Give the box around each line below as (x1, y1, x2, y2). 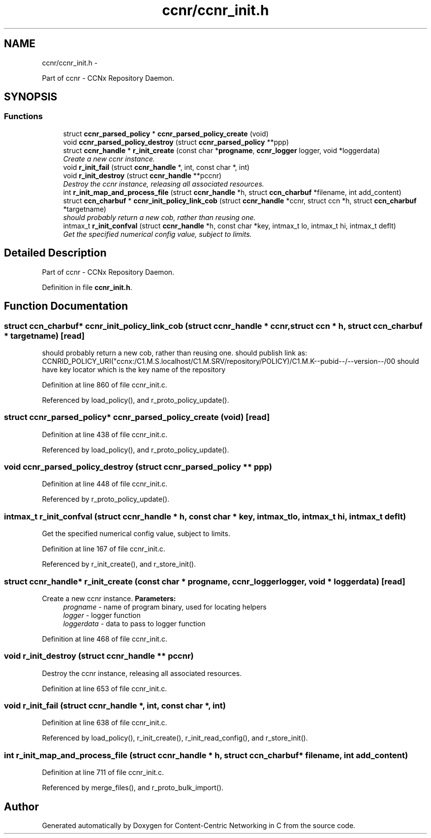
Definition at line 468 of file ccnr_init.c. (42, 634, 167, 643)
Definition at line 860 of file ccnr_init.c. (42, 380, 167, 389)
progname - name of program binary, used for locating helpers (63, 602, 267, 611)
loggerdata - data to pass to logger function (63, 619, 206, 628)
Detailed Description (4, 247, 107, 259)
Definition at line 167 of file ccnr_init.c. (42, 545, 165, 553)
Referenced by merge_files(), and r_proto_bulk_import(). (42, 783, 224, 792)
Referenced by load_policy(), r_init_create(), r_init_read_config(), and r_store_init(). (42, 734, 308, 742)
